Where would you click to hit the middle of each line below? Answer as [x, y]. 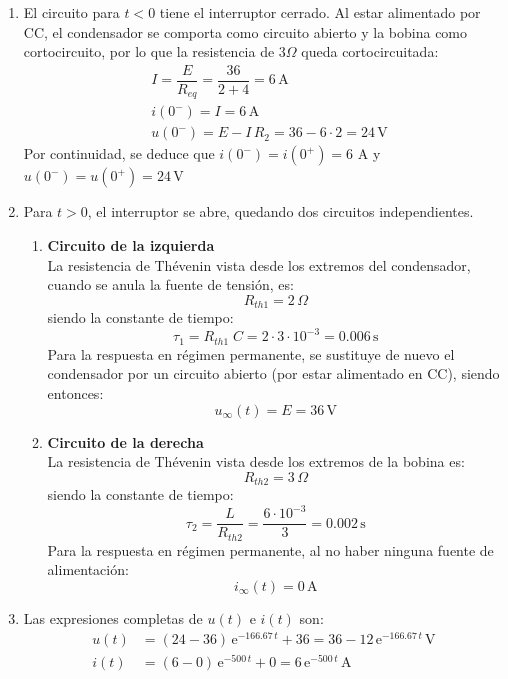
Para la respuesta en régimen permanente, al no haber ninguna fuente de [270, 549]
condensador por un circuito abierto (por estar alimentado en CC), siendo [273, 373]
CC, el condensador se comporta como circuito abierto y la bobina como [245, 31]
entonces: [75, 392]
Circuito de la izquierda [131, 244]
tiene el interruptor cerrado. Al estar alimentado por [320, 12]
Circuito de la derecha [125, 441]
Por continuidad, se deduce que [119, 153]
